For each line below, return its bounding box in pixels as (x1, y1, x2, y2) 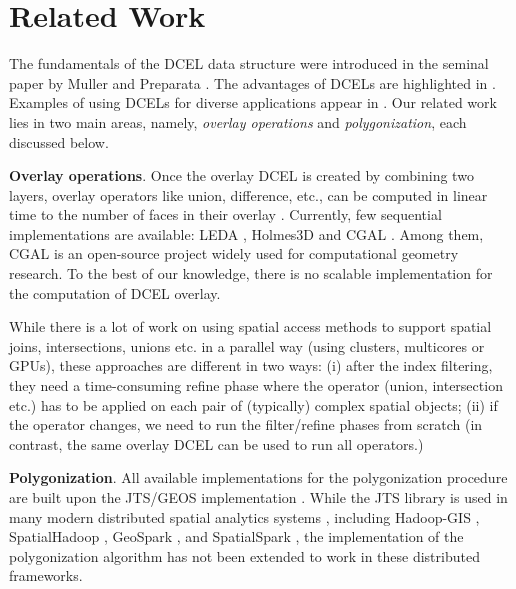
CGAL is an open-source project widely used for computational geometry (9, 243, 459, 264)
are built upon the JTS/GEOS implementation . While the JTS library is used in (9, 487, 508, 507)
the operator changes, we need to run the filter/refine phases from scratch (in (9, 414, 483, 435)
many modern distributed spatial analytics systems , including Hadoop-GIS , (9, 506, 480, 527)
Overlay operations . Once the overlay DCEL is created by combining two (9, 165, 474, 186)
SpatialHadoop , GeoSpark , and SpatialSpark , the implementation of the (9, 526, 464, 547)
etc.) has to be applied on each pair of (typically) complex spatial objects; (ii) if (9, 394, 498, 415)
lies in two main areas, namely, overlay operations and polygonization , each (9, 111, 467, 132)
